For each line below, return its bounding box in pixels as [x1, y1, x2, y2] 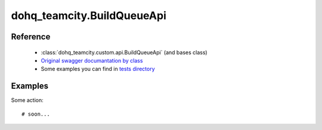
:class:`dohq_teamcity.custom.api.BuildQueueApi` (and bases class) [41, 48, 208, 56]
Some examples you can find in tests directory [41, 66, 155, 73]
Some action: [11, 97, 44, 104]
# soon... [21, 110, 50, 117]
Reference [11, 32, 51, 42]
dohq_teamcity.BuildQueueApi [11, 9, 166, 22]
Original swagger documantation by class [41, 57, 143, 64]
